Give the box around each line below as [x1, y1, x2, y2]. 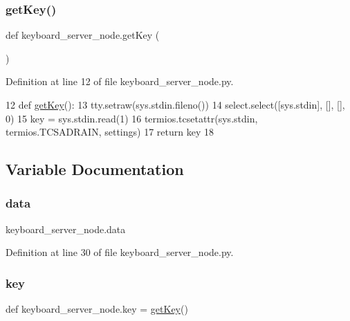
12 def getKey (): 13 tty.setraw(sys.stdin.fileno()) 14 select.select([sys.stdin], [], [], [6, 98, 345, 111]
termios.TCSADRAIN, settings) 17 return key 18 [6, 125, 214, 139]
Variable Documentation [6, 158, 184, 180]
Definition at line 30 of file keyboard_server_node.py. [6, 245, 234, 259]
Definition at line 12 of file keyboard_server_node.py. [6, 74, 234, 89]
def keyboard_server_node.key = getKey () [6, 302, 188, 316]
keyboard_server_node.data [6, 221, 126, 236]
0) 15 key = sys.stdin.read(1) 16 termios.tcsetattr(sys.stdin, [6, 111, 258, 125]
